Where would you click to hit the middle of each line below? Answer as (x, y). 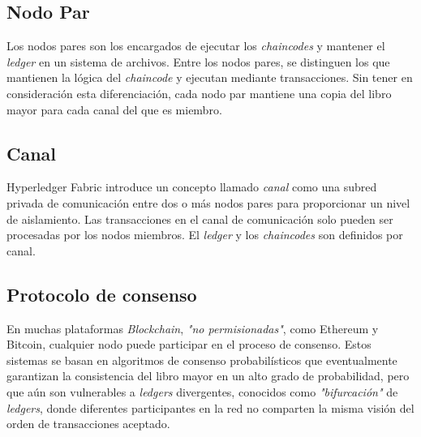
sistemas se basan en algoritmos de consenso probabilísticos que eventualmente (202, 360)
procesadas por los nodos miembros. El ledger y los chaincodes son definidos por (205, 235)
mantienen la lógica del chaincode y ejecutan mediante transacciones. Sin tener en (210, 77)
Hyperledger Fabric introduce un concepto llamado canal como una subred (192, 187)
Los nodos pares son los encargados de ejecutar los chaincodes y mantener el (196, 46)
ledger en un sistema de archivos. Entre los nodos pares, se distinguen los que (198, 61)
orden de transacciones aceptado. (88, 424)
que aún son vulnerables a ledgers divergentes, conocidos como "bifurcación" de (202, 391)
